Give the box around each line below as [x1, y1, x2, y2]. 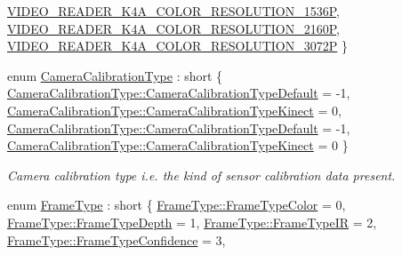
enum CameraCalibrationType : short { [7, 66, 223, 84]
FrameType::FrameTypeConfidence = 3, [7, 230, 226, 249]
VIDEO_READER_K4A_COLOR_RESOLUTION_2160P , [7, 19, 340, 37]
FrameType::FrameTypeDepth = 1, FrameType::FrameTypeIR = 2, [7, 212, 377, 231]
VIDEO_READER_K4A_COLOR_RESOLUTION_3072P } [7, 36, 348, 55]
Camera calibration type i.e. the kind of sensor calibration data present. [7, 165, 396, 184]
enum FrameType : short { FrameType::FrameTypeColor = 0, [7, 195, 346, 214]
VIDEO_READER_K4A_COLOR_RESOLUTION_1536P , [7, 2, 340, 20]
